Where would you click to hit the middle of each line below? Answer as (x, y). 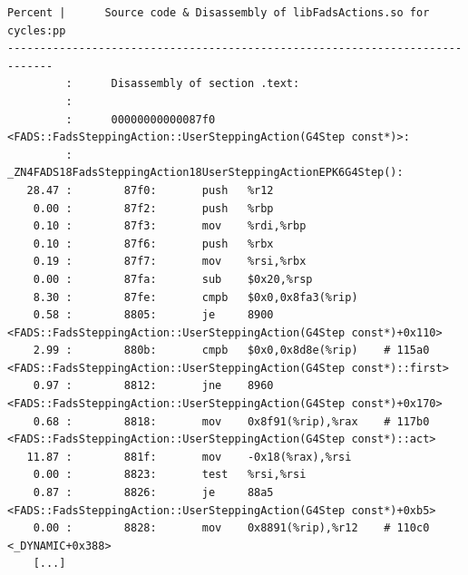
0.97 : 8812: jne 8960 (153, 386)
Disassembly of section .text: (205, 84)
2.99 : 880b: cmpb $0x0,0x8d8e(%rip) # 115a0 (231, 351)
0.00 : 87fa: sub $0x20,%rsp (173, 279)
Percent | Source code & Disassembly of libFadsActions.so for (219, 13)
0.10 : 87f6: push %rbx (153, 244)
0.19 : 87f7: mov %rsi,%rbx (170, 262)
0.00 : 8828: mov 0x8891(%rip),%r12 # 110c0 (231, 528)
